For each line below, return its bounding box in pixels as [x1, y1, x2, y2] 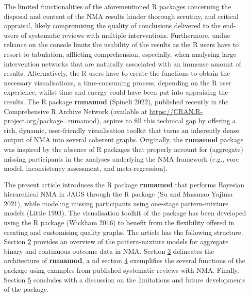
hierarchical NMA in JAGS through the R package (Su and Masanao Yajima [4, 189, 233, 199]
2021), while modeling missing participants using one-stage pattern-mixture [4, 198, 229, 208]
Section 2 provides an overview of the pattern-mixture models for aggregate [4, 236, 229, 247]
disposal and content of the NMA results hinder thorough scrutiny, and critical [4, 11, 238, 21]
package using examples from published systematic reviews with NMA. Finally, [4, 265, 239, 275]
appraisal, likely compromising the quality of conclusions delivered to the [4, 20, 221, 31]
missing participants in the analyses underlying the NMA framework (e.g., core [4, 153, 239, 164]
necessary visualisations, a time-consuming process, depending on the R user [4, 77, 232, 87]
